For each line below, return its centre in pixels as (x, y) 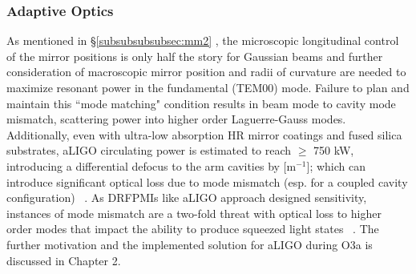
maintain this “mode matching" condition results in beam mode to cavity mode (201, 103)
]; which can (336, 165)
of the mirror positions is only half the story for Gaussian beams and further (195, 56)
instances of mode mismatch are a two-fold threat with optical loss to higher (194, 213)
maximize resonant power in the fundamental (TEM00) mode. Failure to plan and (208, 87)
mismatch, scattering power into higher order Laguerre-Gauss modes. (176, 119)
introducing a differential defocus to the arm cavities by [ (147, 165)
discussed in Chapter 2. (64, 260)
